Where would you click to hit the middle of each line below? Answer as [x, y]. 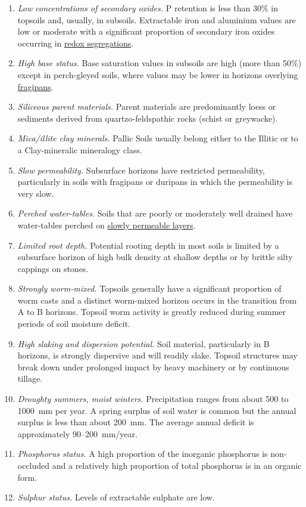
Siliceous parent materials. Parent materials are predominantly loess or [147, 106]
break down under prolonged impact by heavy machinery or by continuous [153, 367]
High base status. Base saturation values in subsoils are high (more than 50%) [160, 63]
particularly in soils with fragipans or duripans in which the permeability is [155, 182]
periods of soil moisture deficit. [74, 324]
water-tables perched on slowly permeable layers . [107, 225]
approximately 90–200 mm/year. [77, 433]
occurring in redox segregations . [76, 43]
